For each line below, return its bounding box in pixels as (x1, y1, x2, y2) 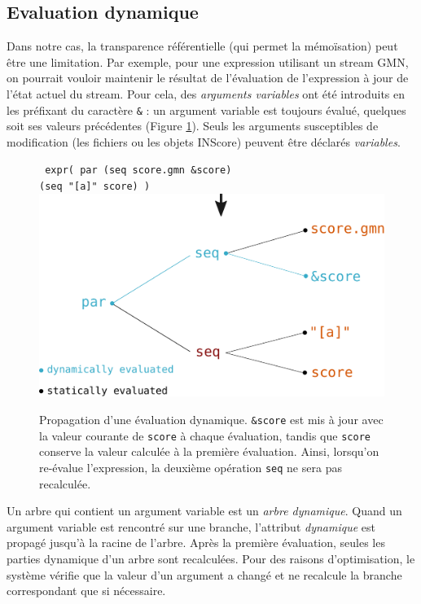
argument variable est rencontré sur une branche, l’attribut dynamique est (7, 518, 375, 535)
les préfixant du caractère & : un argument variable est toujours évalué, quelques (7, 101, 406, 118)
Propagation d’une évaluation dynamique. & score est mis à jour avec (39, 411, 384, 427)
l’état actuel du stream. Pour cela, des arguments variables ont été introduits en (7, 85, 406, 102)
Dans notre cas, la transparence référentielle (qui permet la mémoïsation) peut (7, 37, 398, 55)
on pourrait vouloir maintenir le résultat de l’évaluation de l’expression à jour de (7, 69, 409, 86)
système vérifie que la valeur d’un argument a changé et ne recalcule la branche (7, 566, 402, 583)
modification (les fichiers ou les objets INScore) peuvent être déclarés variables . (7, 133, 401, 150)
